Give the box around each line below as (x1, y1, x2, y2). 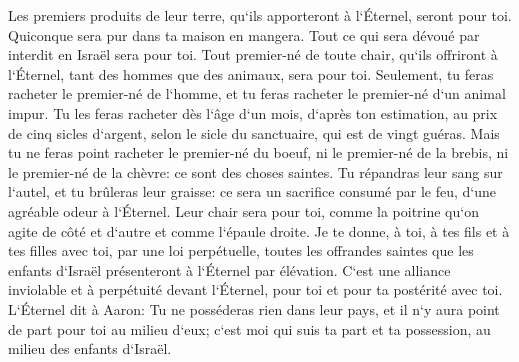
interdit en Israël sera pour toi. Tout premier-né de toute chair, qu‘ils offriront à (8, 44, 498, 65)
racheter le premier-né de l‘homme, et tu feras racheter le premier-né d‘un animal (8, 83, 506, 104)
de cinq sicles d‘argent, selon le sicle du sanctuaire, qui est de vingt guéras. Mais (8, 122, 500, 143)
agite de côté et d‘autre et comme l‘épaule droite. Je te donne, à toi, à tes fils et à (8, 220, 510, 241)
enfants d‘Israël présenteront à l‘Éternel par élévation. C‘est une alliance (8, 259, 451, 280)
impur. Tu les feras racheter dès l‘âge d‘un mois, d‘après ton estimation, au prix (8, 102, 498, 123)
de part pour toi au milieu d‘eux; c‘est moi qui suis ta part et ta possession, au (8, 318, 491, 339)
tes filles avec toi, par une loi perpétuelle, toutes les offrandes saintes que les (8, 240, 474, 261)
